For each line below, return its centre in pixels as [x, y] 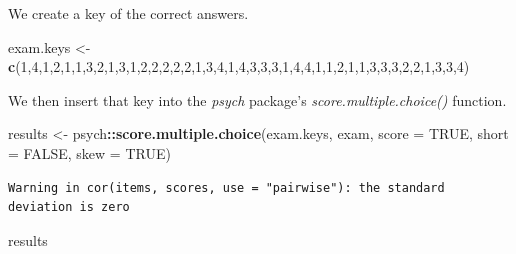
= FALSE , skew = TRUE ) [89, 152]
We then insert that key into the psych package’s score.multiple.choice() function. [257, 99]
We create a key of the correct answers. [128, 13]
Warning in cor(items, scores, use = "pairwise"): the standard [226, 187]
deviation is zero [69, 207]
